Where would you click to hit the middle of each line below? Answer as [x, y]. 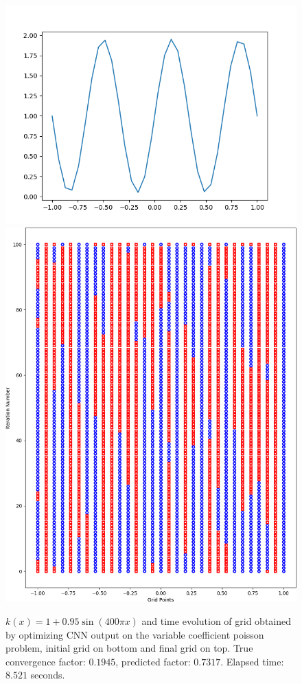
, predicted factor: [153, 661]
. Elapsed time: [252, 661]
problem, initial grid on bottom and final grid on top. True [129, 648]
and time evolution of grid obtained [217, 620]
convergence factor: [46, 661]
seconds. [48, 675]
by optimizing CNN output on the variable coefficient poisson [135, 634]
